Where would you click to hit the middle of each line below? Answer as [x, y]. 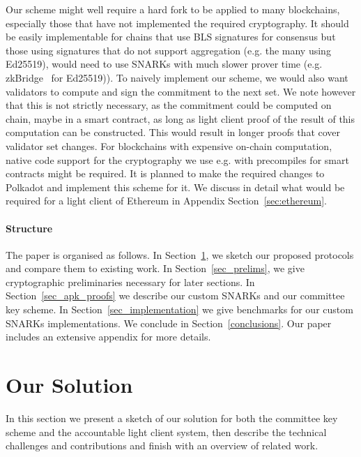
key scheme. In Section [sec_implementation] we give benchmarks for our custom [179, 309]
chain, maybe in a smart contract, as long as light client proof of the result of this [180, 118]
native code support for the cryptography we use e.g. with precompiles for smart [177, 159]
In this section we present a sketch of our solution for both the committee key [172, 418]
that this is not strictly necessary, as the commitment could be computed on [169, 105]
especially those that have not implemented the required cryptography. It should [177, 23]
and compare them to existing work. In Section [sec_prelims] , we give [155, 268]
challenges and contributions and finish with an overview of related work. [162, 445]
